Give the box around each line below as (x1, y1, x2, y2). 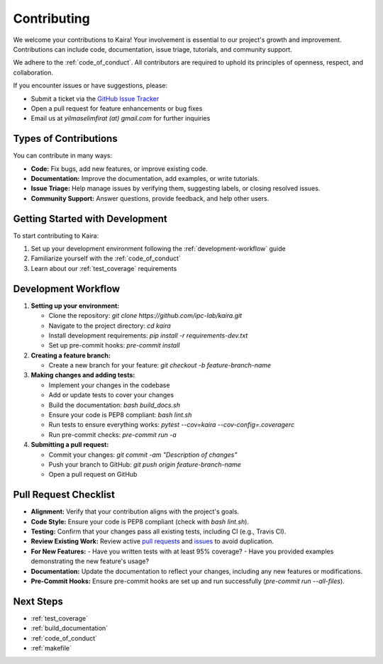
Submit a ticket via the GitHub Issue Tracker (30, 94, 160, 103)
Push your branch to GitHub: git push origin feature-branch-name (48, 460, 241, 468)
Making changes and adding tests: (30, 371, 135, 380)
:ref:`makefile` (30, 644, 72, 653)
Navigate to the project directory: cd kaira (48, 321, 172, 330)
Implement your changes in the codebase (48, 380, 170, 389)
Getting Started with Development (13, 213, 167, 225)
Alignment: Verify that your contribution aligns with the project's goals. (30, 507, 240, 516)
